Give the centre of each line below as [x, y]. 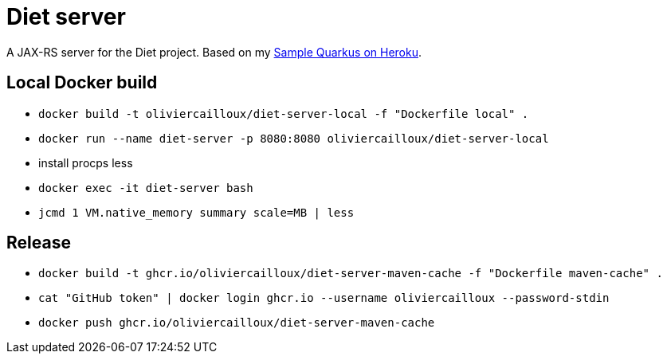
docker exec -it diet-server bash [146, 188]
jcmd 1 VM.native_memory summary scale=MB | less [196, 212]
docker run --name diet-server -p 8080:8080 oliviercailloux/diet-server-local [294, 138]
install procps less [86, 162]
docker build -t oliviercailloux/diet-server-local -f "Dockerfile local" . [284, 113]
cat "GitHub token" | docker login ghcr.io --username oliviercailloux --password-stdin [324, 298]
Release [39, 243]
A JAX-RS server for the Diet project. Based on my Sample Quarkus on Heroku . [214, 52]
